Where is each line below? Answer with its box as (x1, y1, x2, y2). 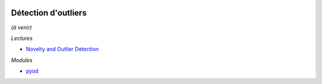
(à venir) (11, 24, 32, 31)
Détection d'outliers (11, 8, 87, 18)
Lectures (11, 35, 33, 42)
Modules (11, 57, 33, 64)
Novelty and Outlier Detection (26, 45, 99, 53)
